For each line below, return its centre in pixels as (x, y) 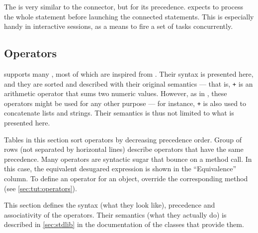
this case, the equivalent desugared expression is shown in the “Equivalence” (120, 169)
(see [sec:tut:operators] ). (41, 188)
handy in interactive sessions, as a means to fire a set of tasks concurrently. (119, 26)
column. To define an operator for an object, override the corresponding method (126, 178)
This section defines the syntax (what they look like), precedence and (110, 205)
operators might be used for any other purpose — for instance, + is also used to (125, 103)
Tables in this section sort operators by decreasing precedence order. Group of (123, 139)
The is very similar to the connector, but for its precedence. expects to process (124, 6)
